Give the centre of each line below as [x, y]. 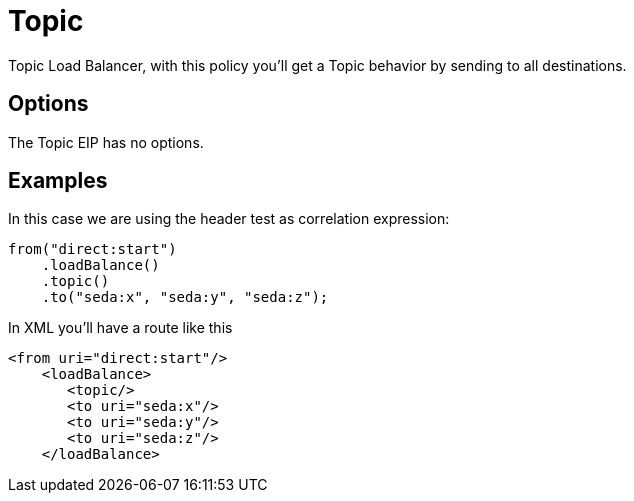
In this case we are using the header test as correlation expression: [229, 219]
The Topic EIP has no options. [106, 142]
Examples [58, 181]
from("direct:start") [92, 249]
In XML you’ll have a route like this [120, 328]
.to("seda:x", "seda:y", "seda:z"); [185, 297]
